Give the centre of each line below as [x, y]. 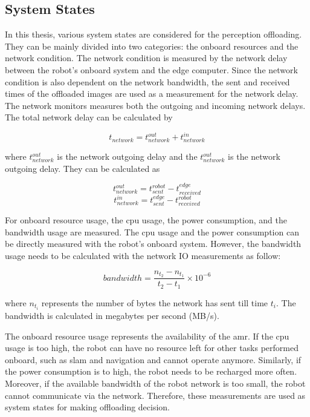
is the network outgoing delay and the [127, 156]
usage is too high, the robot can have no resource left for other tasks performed [152, 348]
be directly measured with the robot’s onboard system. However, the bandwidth [153, 244]
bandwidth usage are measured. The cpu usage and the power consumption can [152, 231]
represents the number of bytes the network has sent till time [155, 302]
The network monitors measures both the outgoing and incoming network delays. [155, 105]
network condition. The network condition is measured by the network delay [146, 58]
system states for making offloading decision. [88, 407]
